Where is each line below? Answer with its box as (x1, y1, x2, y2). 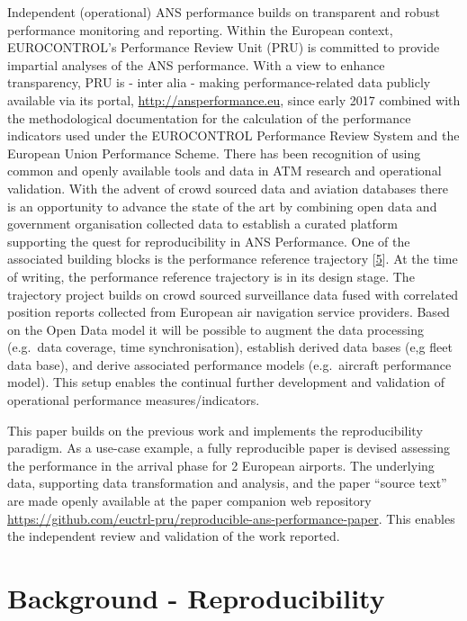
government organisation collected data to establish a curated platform (7, 214, 398, 233)
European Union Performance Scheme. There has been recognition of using (7, 143, 421, 162)
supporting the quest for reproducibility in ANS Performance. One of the (7, 231, 410, 250)
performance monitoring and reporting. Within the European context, (7, 20, 393, 39)
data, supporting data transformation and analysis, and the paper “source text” (7, 473, 447, 492)
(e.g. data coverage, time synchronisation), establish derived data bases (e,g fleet (7, 337, 453, 356)
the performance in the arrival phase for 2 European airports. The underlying (7, 455, 435, 474)
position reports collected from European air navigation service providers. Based (7, 302, 450, 321)
